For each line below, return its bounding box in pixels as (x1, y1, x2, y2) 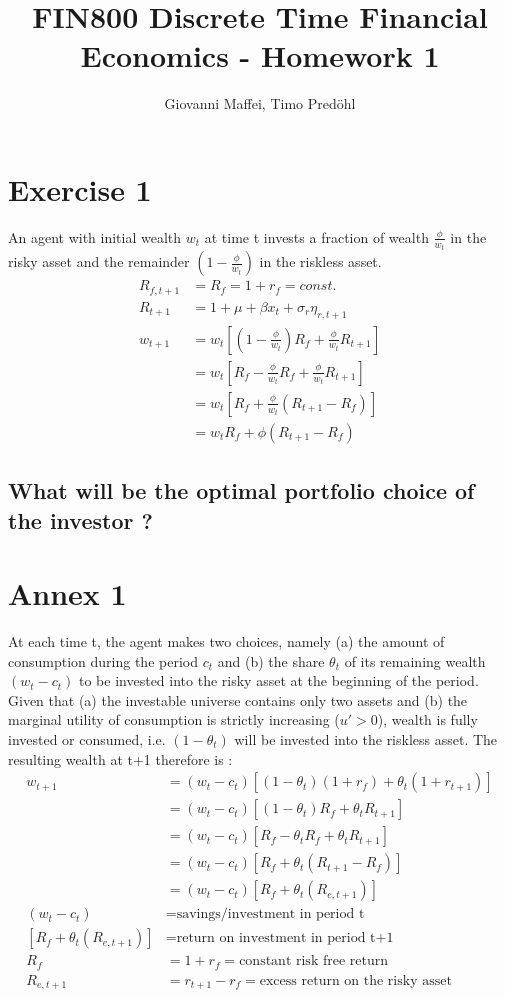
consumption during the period (8, 650, 198, 671)
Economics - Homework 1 (80, 35, 440, 76)
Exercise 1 (8, 168, 152, 209)
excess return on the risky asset (259, 973, 452, 988)
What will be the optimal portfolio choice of (8, 475, 475, 506)
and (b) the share (217, 650, 325, 671)
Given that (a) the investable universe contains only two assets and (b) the (8, 689, 468, 710)
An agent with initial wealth (8, 226, 182, 247)
